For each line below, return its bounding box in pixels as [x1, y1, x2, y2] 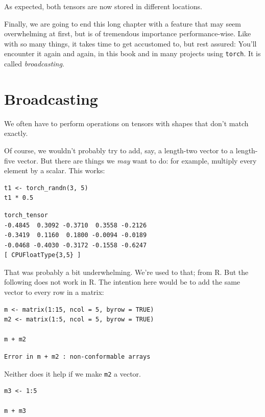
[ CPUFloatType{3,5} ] [4, 251, 81, 259]
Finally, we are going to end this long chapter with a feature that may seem [4, 18, 242, 29]
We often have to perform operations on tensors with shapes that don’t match [4, 118, 249, 128]
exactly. [4, 128, 28, 138]
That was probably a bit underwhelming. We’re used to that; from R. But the [4, 266, 249, 277]
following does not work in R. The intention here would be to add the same [4, 276, 240, 287]
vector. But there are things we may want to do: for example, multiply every [17, 155, 257, 166]
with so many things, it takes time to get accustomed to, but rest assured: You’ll [4, 38, 257, 49]
